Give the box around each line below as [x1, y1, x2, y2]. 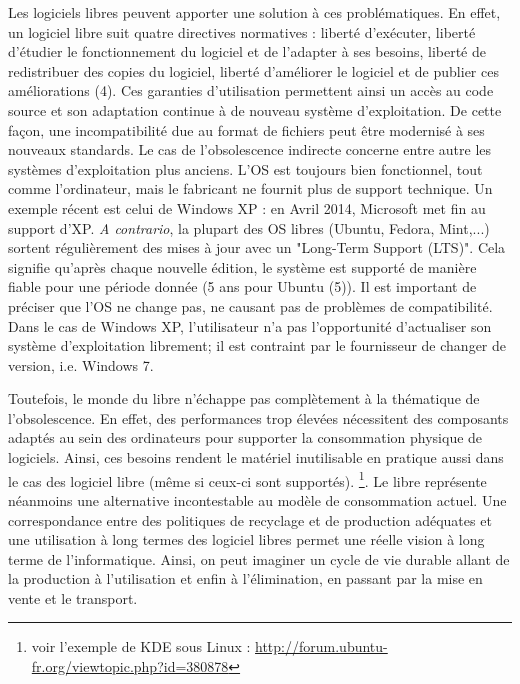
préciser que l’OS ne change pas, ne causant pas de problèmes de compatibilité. [8, 295, 493, 316]
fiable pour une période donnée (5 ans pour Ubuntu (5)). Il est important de [8, 276, 477, 297]
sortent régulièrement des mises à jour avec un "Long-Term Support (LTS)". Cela [8, 237, 506, 258]
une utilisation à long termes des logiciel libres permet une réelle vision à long [8, 529, 485, 550]
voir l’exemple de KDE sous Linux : [31, 636, 251, 657]
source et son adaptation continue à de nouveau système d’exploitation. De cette [8, 99, 502, 120]
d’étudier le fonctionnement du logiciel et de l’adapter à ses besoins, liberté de [8, 41, 486, 62]
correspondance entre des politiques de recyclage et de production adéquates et [8, 509, 492, 530]
